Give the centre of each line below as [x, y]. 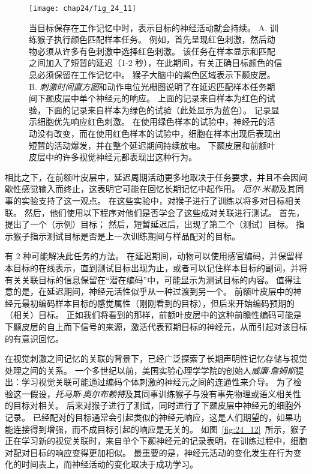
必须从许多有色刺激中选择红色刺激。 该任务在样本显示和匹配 [156, 51]
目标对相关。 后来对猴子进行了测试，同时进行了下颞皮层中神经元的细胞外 [157, 405]
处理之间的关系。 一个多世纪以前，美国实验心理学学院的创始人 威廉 [136, 370]
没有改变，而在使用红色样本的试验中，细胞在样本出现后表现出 [159, 133]
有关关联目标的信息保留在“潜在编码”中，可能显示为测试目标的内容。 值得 [149, 279]
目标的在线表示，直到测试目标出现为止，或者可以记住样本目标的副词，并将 [160, 267]
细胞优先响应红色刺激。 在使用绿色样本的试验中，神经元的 [152, 121]
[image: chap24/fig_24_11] [82, 8]
